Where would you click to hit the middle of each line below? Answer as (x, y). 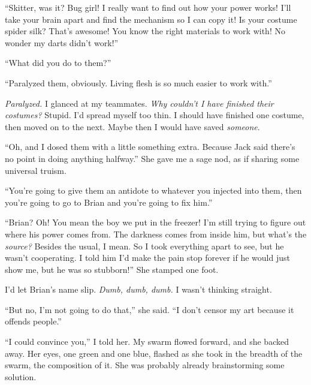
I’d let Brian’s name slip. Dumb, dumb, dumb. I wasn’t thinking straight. (138, 289)
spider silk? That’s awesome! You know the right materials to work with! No (145, 31)
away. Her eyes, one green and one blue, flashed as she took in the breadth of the (154, 353)
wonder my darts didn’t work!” (62, 42)
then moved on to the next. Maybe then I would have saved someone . (132, 126)
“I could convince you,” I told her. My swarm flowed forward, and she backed (147, 342)
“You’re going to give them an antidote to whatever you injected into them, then (153, 190)
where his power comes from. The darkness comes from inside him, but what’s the (156, 234)
